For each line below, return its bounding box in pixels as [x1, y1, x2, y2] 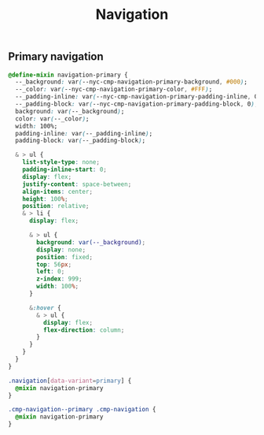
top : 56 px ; [36, 260, 72, 269]
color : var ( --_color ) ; [15, 114, 90, 123]
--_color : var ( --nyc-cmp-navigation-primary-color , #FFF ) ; [15, 85, 213, 94]
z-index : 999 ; [36, 275, 82, 283]
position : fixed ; [36, 253, 93, 261]
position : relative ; [22, 203, 90, 210]
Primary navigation [8, 50, 104, 64]
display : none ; [36, 246, 86, 254]
